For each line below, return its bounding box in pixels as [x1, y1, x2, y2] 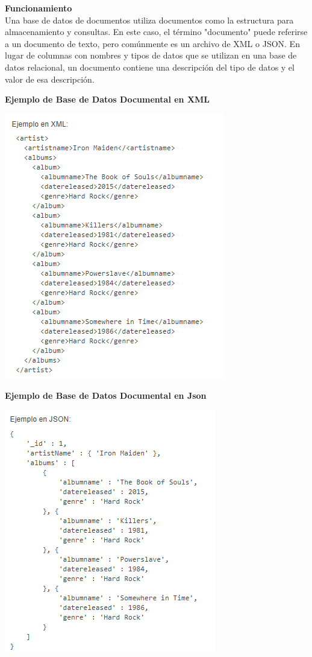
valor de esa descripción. [5, 72, 95, 85]
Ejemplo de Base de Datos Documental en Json [5, 389, 207, 402]
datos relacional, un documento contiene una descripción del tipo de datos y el [5, 60, 295, 73]
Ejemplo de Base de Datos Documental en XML [5, 93, 210, 106]
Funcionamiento [5, 2, 72, 14]
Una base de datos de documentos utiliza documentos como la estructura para [5, 13, 294, 26]
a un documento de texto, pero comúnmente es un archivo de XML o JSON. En [5, 37, 300, 49]
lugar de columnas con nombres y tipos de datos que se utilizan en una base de [5, 49, 297, 62]
